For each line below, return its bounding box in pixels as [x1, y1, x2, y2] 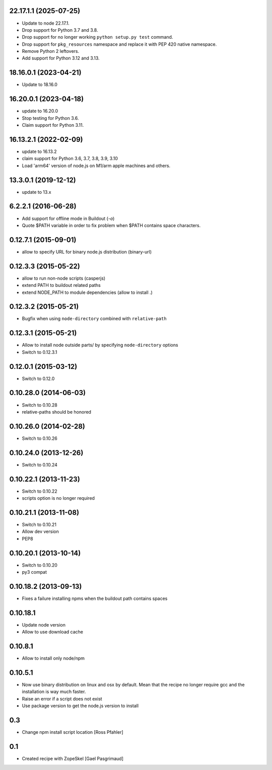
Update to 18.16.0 [22, 82, 58, 88]
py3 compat [22, 569, 47, 575]
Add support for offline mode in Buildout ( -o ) [22, 215, 115, 221]
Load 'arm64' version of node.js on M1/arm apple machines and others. [22, 163, 171, 169]
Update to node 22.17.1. [22, 20, 70, 26]
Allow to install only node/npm [22, 655, 85, 661]
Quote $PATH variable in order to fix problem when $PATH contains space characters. [22, 222, 201, 228]
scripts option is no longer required [22, 495, 95, 501]
